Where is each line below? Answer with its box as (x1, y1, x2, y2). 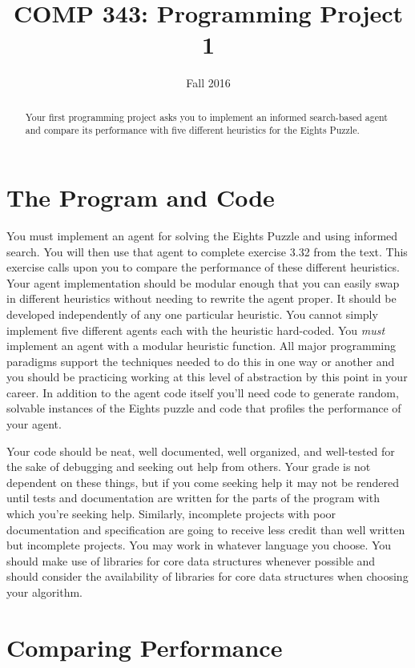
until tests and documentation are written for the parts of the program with (6, 489, 380, 506)
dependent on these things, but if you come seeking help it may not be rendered (6, 473, 399, 490)
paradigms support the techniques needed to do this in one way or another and (6, 352, 395, 369)
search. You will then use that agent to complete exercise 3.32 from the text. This (6, 243, 408, 260)
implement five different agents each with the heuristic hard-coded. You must (6, 321, 385, 338)
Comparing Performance (6, 630, 283, 663)
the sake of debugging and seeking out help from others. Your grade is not (6, 458, 371, 475)
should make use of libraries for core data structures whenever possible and (6, 552, 376, 569)
